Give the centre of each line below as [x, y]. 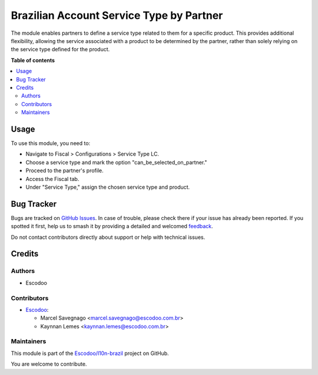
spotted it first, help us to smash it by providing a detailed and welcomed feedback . [112, 226]
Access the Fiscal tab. [52, 179]
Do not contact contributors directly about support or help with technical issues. [108, 237]
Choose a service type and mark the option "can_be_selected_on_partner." [116, 162]
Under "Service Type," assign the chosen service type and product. [108, 187]
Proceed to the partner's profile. [64, 170]
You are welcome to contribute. [49, 364]
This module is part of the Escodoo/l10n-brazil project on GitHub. [90, 353]
